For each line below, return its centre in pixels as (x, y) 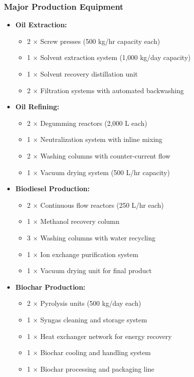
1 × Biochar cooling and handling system (89, 352)
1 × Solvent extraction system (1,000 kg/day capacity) (109, 57)
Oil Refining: (37, 107)
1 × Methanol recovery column (73, 221)
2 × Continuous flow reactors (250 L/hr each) (96, 205)
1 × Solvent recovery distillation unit (82, 74)
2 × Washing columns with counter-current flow (99, 155)
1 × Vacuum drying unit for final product (89, 270)
